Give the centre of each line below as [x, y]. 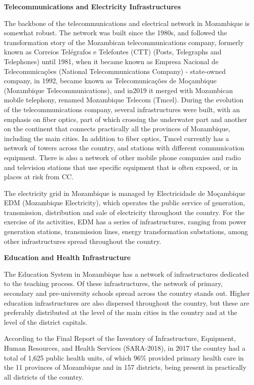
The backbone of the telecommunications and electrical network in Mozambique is [127, 23]
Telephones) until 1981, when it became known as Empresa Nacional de [111, 61]
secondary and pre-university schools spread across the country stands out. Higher [127, 293]
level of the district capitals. [46, 322]
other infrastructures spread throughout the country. [83, 241]
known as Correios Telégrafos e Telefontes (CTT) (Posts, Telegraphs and [113, 52]
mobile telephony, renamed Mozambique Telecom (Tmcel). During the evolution [124, 100]
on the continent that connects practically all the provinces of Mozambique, [117, 129]
